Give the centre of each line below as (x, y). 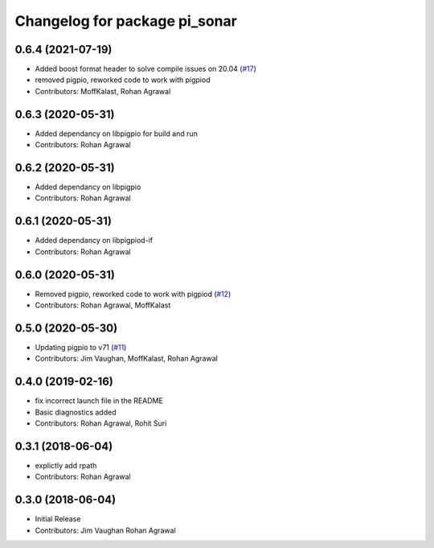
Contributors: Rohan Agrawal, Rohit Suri (101, 423)
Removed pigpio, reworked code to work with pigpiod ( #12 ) (133, 294)
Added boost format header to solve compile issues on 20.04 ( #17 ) (145, 69)
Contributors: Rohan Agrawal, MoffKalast (103, 305)
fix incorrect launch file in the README (99, 401)
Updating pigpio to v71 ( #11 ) (81, 347)
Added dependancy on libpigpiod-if (94, 241)
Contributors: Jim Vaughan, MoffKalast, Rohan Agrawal (127, 359)
